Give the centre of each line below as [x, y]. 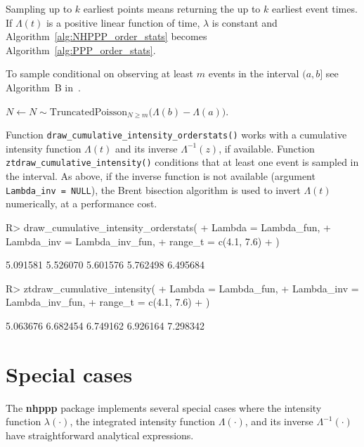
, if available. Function [267, 148]
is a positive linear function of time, [123, 22]
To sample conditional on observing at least [100, 73]
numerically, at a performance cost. [82, 203]
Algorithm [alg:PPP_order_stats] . [81, 50]
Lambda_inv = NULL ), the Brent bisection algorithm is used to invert [153, 189]
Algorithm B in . [43, 87]
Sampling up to [39, 8]
